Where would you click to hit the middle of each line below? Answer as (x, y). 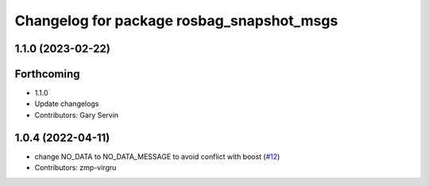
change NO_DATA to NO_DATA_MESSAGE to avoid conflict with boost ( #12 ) (157, 156)
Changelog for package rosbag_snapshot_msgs (176, 21)
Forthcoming (47, 74)
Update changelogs (67, 104)
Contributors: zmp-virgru (75, 168)
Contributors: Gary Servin (77, 115)
